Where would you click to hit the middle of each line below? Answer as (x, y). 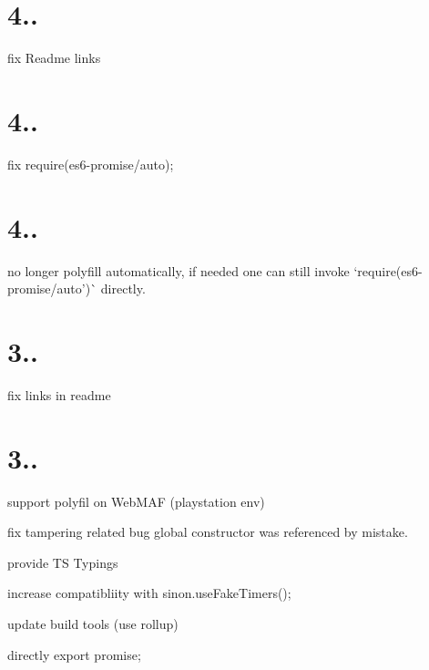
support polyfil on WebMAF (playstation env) (136, 501)
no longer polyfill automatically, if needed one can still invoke (179, 270)
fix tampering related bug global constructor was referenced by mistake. (208, 532)
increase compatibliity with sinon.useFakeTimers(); (149, 593)
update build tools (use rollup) (93, 623)
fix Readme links (54, 58)
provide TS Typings (63, 562)
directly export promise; (74, 654)
